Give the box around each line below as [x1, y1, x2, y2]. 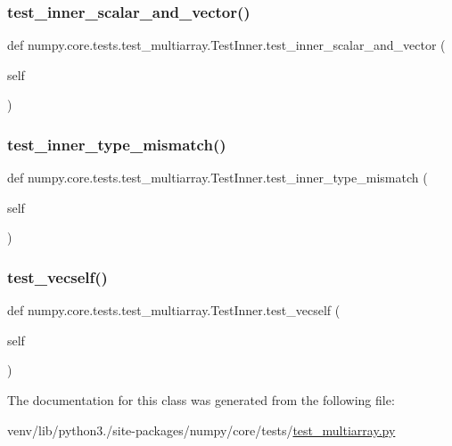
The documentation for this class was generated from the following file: [7, 391, 395, 409]
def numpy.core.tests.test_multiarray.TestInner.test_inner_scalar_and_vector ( [7, 36, 446, 54]
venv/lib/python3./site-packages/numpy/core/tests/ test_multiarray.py [7, 420, 396, 439]
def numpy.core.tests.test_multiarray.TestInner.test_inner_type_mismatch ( [7, 168, 428, 187]
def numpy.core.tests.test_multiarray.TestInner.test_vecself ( [7, 301, 341, 320]
